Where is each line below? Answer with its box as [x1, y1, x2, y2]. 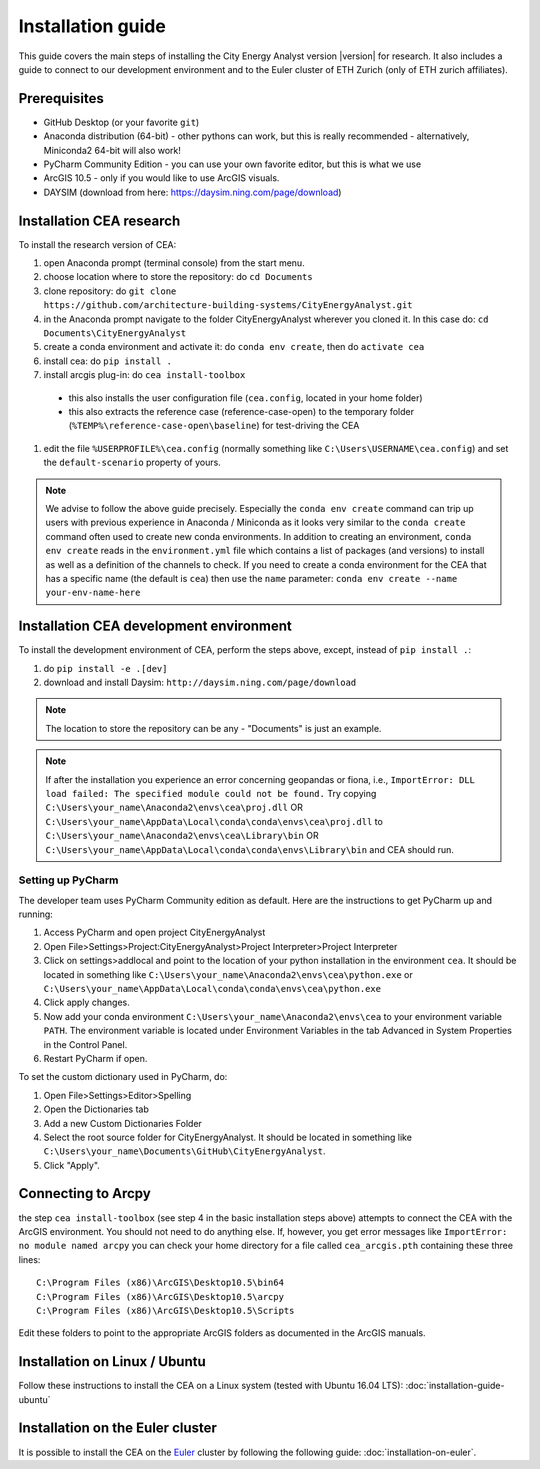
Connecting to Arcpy [18, 1185, 152, 1202]
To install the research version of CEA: [18, 238, 177, 250]
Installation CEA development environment [18, 618, 292, 635]
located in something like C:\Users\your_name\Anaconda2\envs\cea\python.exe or [43, 968, 414, 980]
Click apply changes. [43, 996, 130, 1009]
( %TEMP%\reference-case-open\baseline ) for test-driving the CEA [68, 420, 360, 432]
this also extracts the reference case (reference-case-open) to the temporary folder [68, 406, 415, 417]
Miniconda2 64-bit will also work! [43, 144, 182, 156]
